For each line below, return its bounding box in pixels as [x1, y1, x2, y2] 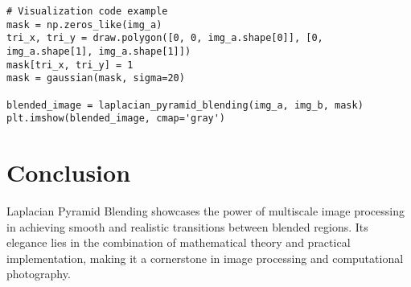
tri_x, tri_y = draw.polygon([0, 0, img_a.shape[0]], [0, [6, 32, 323, 44]
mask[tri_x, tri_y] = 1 [6, 59, 134, 71]
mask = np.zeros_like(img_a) [6, 18, 162, 31]
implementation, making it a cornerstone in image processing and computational [6, 249, 404, 266]
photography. [6, 265, 71, 282]
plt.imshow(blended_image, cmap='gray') [6, 113, 226, 125]
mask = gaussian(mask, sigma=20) [6, 72, 185, 84]
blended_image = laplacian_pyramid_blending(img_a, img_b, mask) [6, 99, 364, 111]
